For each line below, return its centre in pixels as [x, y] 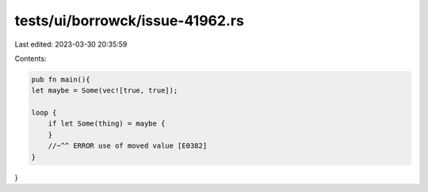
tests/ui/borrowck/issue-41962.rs [130, 21]
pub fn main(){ [61, 79]
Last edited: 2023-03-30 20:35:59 [71, 44]
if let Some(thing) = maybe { [107, 124]
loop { [44, 113]
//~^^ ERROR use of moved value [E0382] [128, 146]
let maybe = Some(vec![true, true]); [105, 90]
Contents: [31, 58]
